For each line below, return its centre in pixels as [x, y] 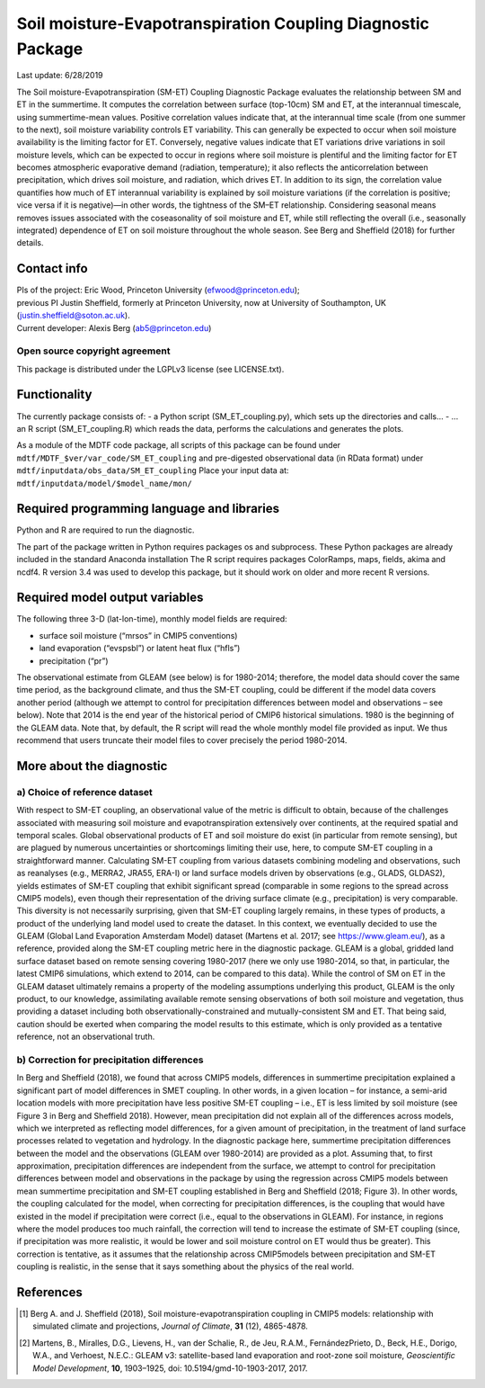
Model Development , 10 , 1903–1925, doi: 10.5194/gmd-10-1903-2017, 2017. [170, 1368]
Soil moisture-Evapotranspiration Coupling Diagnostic [223, 23]
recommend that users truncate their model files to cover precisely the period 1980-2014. [182, 740]
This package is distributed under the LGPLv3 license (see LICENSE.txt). [150, 369]
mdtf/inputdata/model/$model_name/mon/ [104, 483]
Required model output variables [110, 598]
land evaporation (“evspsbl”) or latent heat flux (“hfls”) [140, 649]
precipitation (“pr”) [74, 660]
